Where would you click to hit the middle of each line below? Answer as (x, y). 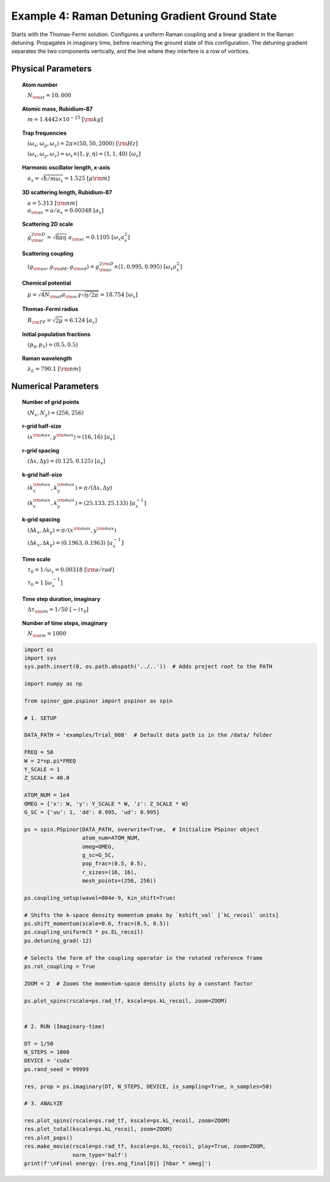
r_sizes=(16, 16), (110, 872)
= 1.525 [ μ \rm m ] (87, 178)
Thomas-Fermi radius (50, 309)
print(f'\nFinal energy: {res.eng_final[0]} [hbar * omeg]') (118, 1164)
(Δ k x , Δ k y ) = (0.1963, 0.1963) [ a (70, 544)
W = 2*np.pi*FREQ (50, 761)
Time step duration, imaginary (61, 599)
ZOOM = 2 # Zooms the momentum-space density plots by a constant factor (139, 983)
